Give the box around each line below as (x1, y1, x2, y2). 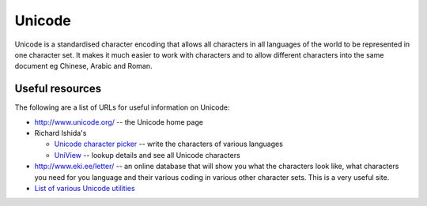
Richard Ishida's (34, 129, 87, 138)
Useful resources (14, 82, 102, 96)
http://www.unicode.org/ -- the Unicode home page (34, 117, 203, 126)
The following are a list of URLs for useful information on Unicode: (14, 103, 230, 112)
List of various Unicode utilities (34, 183, 135, 193)
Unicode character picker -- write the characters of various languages (54, 139, 284, 149)
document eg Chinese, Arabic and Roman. (14, 62, 153, 71)
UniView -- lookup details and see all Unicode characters (54, 150, 240, 159)
